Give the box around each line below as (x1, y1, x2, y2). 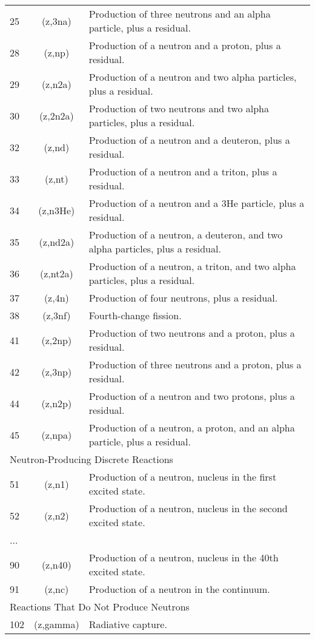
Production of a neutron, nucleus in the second (88, 501, 288, 515)
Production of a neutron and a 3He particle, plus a (88, 196, 305, 210)
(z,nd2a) (39, 234, 75, 249)
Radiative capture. (88, 617, 167, 631)
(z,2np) (41, 333, 72, 347)
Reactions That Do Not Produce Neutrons (10, 600, 190, 614)
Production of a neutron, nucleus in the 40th (88, 550, 279, 564)
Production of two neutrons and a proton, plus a (88, 326, 295, 340)
